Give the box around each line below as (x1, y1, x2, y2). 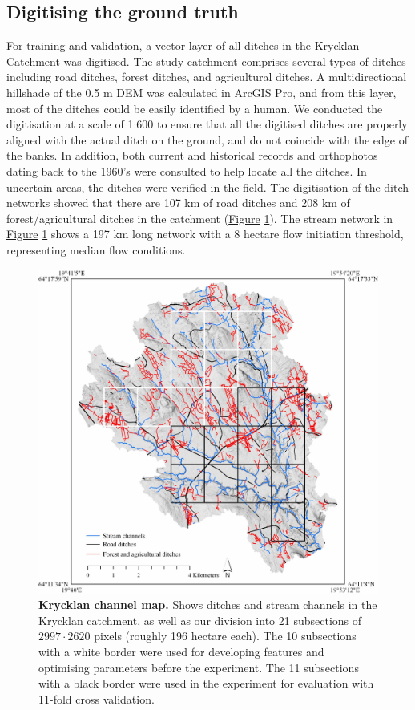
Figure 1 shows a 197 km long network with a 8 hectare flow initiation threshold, (6, 225, 404, 242)
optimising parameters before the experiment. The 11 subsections (38, 659, 359, 676)
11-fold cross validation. (38, 690, 155, 707)
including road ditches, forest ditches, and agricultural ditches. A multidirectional (6, 68, 407, 85)
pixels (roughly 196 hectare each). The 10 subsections (94, 627, 357, 644)
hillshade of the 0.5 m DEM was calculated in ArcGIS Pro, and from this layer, (6, 83, 397, 100)
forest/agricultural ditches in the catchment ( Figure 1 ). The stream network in (6, 209, 393, 226)
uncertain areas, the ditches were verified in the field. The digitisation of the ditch (6, 178, 409, 195)
